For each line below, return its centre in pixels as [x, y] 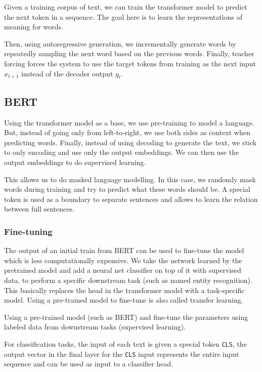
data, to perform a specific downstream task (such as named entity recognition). [128, 280]
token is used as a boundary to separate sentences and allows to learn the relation [131, 199]
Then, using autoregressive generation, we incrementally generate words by [120, 43]
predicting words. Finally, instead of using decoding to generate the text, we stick [130, 142]
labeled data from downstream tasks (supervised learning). [95, 327]
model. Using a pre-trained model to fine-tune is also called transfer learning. [124, 300]
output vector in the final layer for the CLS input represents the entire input [122, 354]
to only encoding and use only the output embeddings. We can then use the [122, 152]
